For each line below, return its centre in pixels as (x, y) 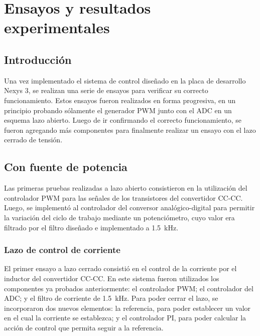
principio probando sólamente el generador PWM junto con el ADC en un (118, 110)
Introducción (38, 59)
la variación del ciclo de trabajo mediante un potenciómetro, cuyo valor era (119, 217)
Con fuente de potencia (66, 167)
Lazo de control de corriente (62, 250)
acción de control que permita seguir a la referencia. (84, 327)
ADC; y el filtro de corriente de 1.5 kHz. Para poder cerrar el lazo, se (111, 298)
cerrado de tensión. (33, 140)
